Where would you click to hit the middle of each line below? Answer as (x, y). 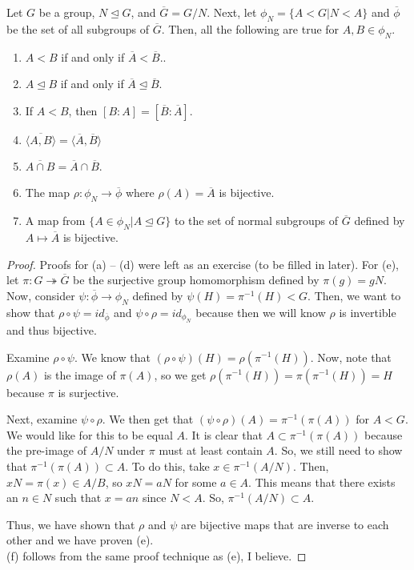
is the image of (80, 374)
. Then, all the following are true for (250, 28)
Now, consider (41, 295)
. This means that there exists (322, 482)
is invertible (368, 312)
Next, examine (42, 419)
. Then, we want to (354, 295)
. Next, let (232, 12)
